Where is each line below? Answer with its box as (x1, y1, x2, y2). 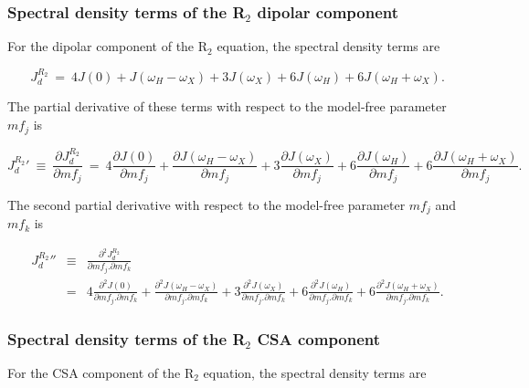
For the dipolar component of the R (7, 37, 208, 56)
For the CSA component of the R (7, 362, 195, 382)
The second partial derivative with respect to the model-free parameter (7, 194, 406, 214)
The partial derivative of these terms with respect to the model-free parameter (7, 97, 447, 116)
